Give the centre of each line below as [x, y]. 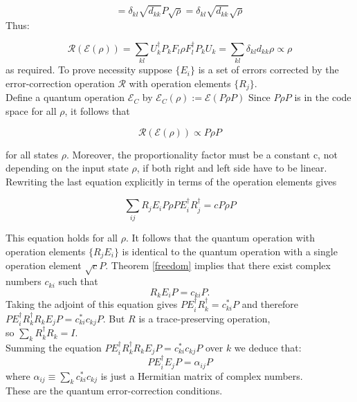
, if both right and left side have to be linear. [232, 168]
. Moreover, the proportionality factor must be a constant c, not [202, 154]
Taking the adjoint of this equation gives [92, 304]
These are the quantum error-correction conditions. [114, 391]
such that [78, 281]
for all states [32, 154]
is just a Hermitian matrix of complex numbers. [202, 375]
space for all [31, 110]
